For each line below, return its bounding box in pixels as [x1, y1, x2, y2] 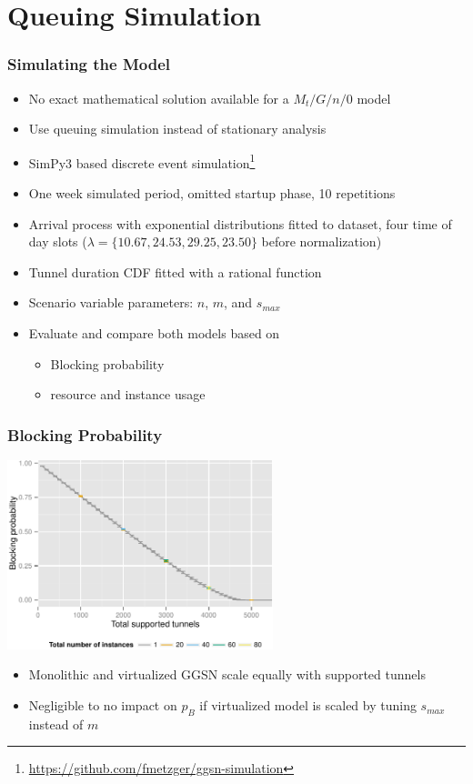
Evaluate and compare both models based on [28, 324, 280, 342]
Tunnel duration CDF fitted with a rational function [28, 262, 322, 281]
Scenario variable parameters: [28, 293, 194, 312]
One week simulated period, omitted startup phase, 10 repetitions [28, 184, 396, 203]
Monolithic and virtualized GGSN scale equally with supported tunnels [28, 665, 426, 684]
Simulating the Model [7, 53, 171, 75]
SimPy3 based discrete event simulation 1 [28, 150, 256, 172]
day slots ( [28, 232, 87, 251]
